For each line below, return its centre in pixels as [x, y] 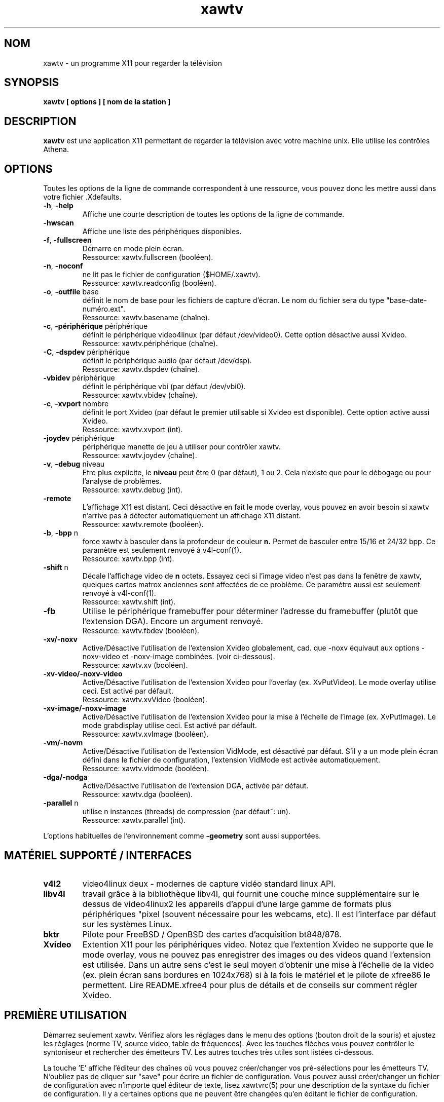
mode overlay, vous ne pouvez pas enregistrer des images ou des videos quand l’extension [256, 954]
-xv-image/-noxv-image [85, 708]
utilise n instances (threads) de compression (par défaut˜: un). [186, 812]
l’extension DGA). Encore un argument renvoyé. [173, 621]
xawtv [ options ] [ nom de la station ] [107, 102]
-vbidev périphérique [79, 378]
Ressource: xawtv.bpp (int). [128, 559]
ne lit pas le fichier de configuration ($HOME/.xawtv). [171, 275]
